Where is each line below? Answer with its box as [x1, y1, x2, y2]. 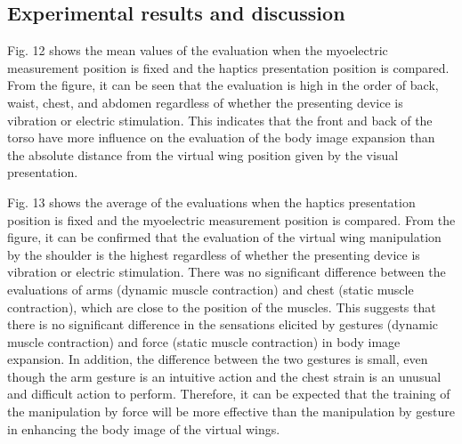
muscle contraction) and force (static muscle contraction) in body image [7, 332, 401, 351]
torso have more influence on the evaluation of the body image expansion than [7, 128, 435, 147]
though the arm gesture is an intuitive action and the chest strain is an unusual [7, 367, 442, 385]
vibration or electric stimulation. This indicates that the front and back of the [7, 110, 433, 129]
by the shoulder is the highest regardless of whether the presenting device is [7, 245, 420, 263]
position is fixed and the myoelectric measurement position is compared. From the [7, 210, 456, 229]
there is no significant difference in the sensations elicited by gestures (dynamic [7, 315, 439, 334]
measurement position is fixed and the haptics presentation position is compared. [7, 58, 450, 77]
